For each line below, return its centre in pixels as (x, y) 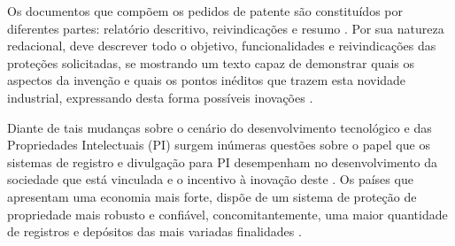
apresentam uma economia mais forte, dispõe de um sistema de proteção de (212, 196)
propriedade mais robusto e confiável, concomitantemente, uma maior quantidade (227, 214)
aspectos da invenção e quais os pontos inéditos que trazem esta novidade (207, 80)
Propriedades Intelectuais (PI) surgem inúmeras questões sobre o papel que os (219, 145)
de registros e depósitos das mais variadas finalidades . (154, 231)
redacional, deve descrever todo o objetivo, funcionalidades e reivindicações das (222, 46)
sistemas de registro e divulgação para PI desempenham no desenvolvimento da (223, 161)
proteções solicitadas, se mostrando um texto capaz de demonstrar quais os (211, 62)
